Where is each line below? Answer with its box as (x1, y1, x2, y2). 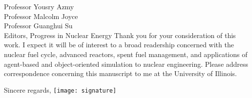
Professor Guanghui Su (4, 20, 73, 31)
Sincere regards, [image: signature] (4, 84, 117, 95)
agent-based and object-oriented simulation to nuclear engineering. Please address (4, 59, 249, 69)
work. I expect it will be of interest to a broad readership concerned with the (4, 39, 234, 50)
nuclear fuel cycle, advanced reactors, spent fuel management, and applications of (4, 49, 248, 59)
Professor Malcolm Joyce (4, 11, 78, 21)
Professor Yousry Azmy (4, 1, 74, 11)
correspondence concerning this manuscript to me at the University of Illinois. (4, 68, 237, 78)
